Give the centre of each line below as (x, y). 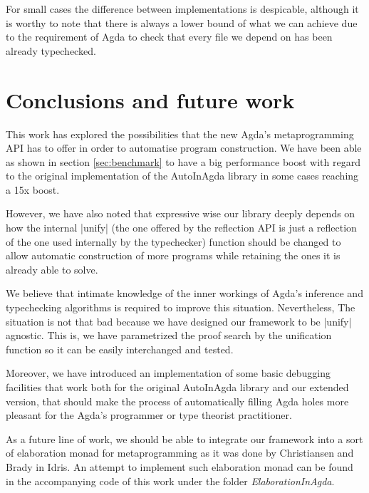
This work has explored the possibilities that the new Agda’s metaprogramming (180, 134)
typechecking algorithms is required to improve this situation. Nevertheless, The (181, 307)
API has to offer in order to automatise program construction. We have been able (184, 148)
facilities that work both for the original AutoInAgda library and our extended (177, 387)
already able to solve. (52, 269)
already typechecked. (51, 50)
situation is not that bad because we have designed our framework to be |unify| (179, 321)
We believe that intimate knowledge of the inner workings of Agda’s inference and (184, 293)
